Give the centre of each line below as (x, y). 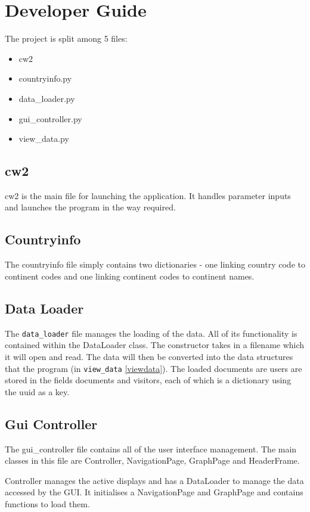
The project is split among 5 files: (66, 38)
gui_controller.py (50, 118)
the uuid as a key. (37, 391)
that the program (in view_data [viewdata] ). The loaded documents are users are (154, 368)
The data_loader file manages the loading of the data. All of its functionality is (151, 333)
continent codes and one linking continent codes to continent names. (130, 276)
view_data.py (44, 139)
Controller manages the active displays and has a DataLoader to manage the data (154, 480)
